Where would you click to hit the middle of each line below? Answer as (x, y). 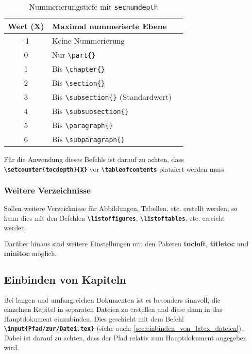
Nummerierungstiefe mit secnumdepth (94, 7)
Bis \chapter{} (79, 69)
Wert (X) (26, 26)
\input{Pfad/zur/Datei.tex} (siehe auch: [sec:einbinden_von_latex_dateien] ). (124, 328)
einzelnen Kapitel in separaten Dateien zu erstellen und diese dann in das (113, 309)
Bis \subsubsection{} (91, 111)
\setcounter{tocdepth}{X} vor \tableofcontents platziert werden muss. (115, 169)
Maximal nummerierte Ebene (109, 26)
